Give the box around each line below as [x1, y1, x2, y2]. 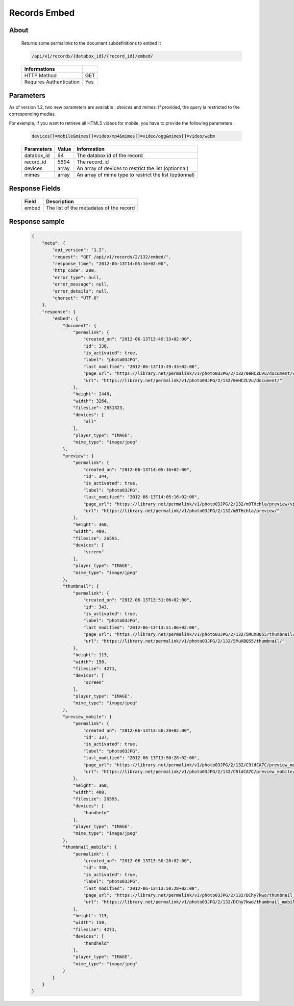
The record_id [76, 158, 109, 165]
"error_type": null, [52, 275, 102, 280]
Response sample [9, 217, 65, 226]
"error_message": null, [52, 282, 110, 287]
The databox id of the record [76, 152, 143, 159]
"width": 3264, [73, 398, 110, 404]
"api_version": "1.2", [52, 247, 107, 253]
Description [46, 198, 74, 205]
